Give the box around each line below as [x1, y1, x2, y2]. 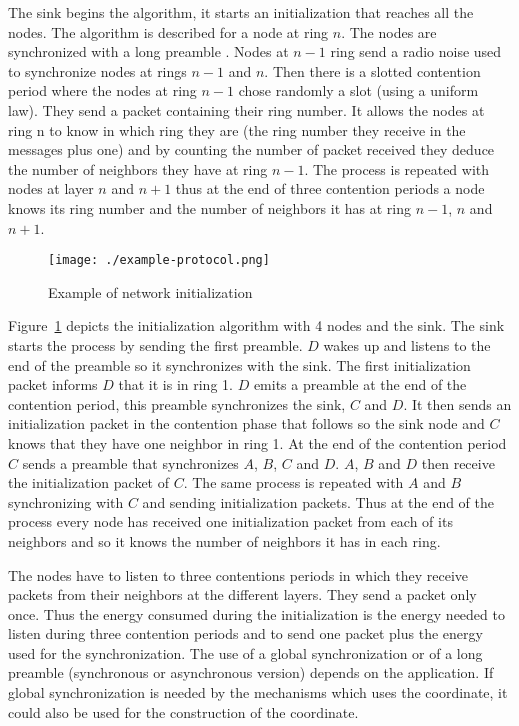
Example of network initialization [48, 281, 253, 302]
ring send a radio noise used [330, 41, 502, 62]
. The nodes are [341, 21, 437, 42]
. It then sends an [403, 393, 512, 414]
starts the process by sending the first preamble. [8, 334, 303, 355]
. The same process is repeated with [183, 472, 404, 493]
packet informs [8, 374, 98, 395]
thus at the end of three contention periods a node [175, 178, 485, 199]
